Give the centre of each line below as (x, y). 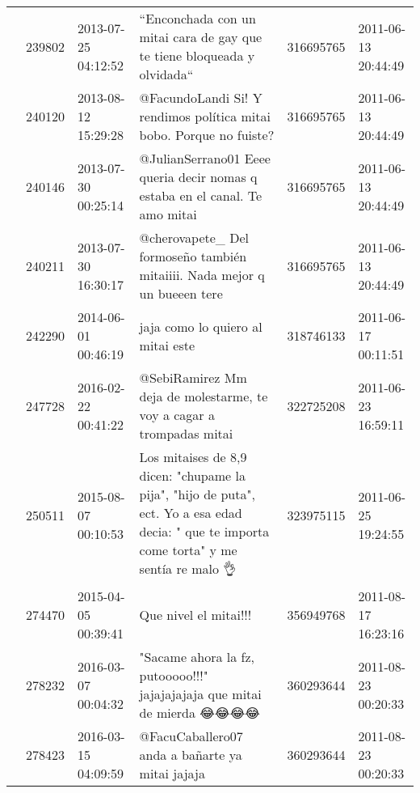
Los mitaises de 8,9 (193, 457)
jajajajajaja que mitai (200, 694)
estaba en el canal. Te (201, 195)
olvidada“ (166, 74)
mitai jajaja (172, 773)
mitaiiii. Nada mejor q (202, 275)
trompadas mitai (186, 433)
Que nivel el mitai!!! (195, 615)
